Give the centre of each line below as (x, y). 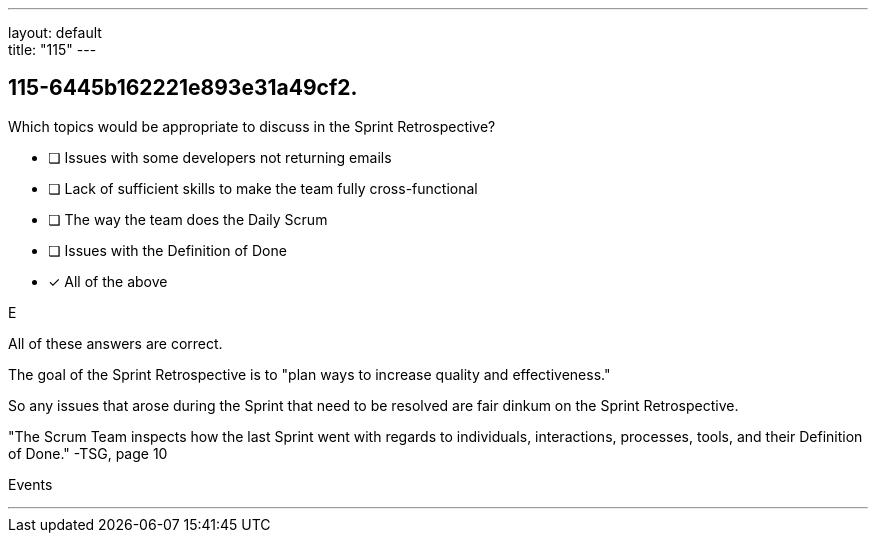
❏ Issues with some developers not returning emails (220, 157)
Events (30, 484)
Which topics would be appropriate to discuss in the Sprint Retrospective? (252, 126)
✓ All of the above (108, 281)
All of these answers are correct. (115, 343)
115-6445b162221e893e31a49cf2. (183, 88)
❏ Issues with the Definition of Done (167, 250)
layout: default (55, 32)
